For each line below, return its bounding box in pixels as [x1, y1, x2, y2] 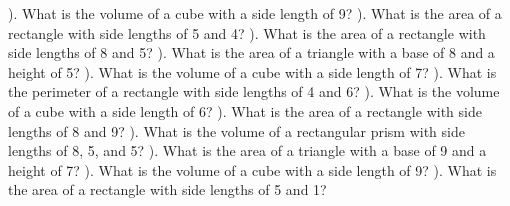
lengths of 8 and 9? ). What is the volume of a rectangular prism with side [8, 120, 465, 141]
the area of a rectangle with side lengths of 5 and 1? [8, 179, 327, 200]
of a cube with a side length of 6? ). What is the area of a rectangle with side [8, 100, 482, 121]
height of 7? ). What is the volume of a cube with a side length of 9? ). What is [8, 159, 497, 180]
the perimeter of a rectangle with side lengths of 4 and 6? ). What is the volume [8, 81, 500, 102]
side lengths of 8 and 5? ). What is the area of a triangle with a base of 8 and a [8, 42, 495, 63]
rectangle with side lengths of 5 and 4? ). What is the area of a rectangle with [8, 22, 486, 43]
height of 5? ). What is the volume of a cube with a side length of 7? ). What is [8, 61, 497, 82]
